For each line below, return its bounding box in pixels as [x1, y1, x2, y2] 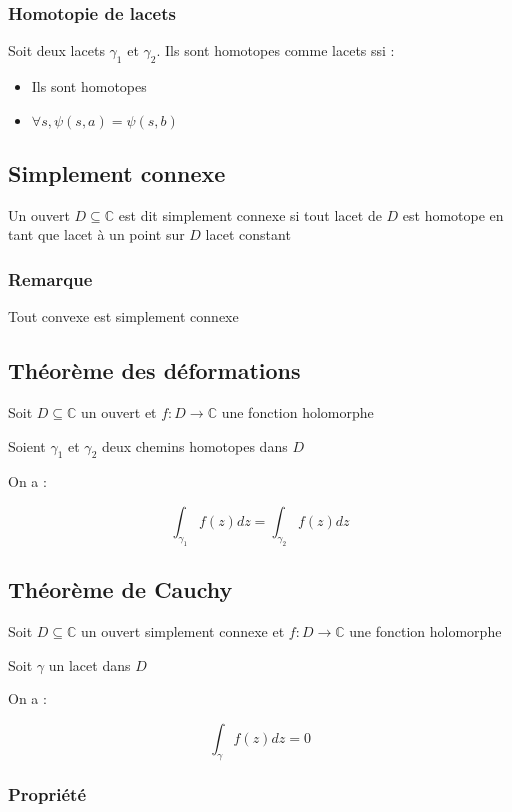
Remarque [8, 266, 93, 291]
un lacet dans [48, 654, 131, 675]
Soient [8, 435, 46, 456]
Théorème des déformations [8, 355, 301, 386]
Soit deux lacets [8, 40, 105, 61]
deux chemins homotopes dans [101, 435, 288, 456]
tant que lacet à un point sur [8, 224, 185, 245]
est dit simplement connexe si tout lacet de [118, 204, 382, 225]
